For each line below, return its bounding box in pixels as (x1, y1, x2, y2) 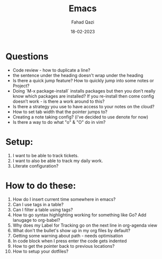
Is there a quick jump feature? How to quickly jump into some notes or (12, 77, 154, 83)
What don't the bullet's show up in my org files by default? (12, 227, 131, 233)
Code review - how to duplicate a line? (12, 67, 91, 73)
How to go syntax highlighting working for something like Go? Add (12, 212, 146, 218)
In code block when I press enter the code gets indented (12, 238, 127, 244)
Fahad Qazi (71, 19, 94, 25)
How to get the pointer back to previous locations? (12, 243, 115, 249)
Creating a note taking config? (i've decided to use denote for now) (12, 114, 148, 120)
